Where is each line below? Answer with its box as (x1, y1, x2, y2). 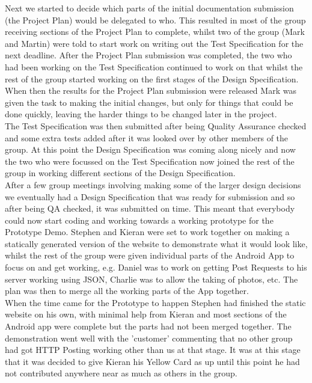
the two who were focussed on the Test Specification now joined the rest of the (5, 155, 295, 167)
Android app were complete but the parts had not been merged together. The (5, 320, 292, 332)
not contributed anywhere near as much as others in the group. (5, 367, 237, 379)
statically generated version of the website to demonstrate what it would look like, (5, 237, 308, 250)
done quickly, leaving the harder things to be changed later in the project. (5, 108, 277, 120)
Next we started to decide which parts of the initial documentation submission (5, 2, 294, 14)
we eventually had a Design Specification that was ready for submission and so (5, 190, 295, 203)
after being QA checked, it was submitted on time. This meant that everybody (5, 202, 295, 215)
